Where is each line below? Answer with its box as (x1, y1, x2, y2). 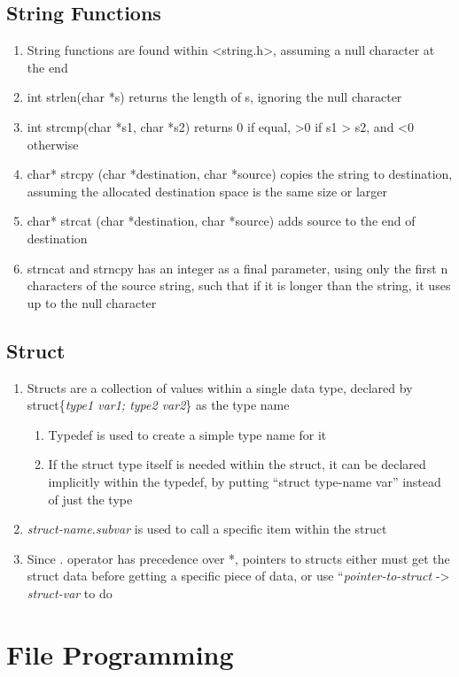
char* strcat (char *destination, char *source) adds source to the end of (27, 212, 416, 230)
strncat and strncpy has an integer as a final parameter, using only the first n (27, 258, 448, 277)
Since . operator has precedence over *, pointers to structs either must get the (27, 549, 450, 567)
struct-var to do (27, 583, 113, 602)
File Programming (6, 635, 234, 672)
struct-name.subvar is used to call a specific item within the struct (27, 519, 387, 538)
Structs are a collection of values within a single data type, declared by (27, 378, 413, 396)
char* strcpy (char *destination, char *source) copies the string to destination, (27, 165, 453, 183)
